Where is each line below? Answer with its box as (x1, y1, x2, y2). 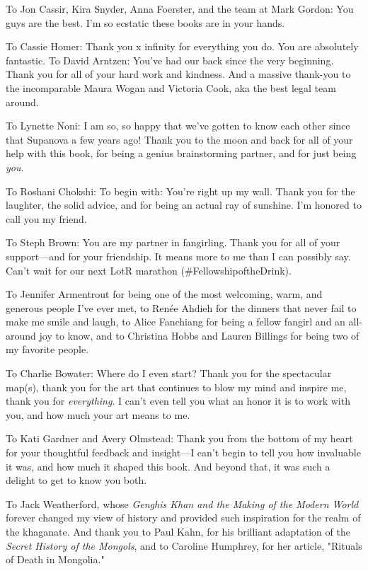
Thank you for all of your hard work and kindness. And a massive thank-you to (6, 67, 351, 81)
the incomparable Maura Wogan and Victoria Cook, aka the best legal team (6, 80, 336, 95)
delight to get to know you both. (6, 473, 147, 488)
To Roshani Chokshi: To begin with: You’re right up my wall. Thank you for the (6, 183, 355, 198)
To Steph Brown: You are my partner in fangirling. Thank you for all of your (6, 235, 340, 250)
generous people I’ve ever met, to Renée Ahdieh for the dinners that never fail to (6, 300, 357, 315)
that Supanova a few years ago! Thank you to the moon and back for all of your (6, 132, 353, 146)
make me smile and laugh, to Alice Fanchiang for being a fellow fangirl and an (6, 314, 345, 329)
